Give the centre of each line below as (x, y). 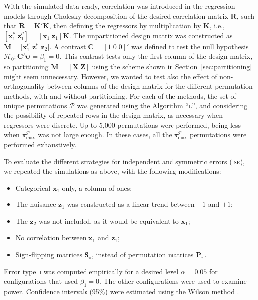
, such (245, 16)
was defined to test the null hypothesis (190, 46)
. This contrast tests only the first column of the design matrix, (156, 56)
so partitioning (26, 66)
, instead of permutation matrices (143, 254)
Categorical (33, 187)
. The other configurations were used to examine (173, 281)
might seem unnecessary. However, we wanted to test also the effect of (111, 76)
